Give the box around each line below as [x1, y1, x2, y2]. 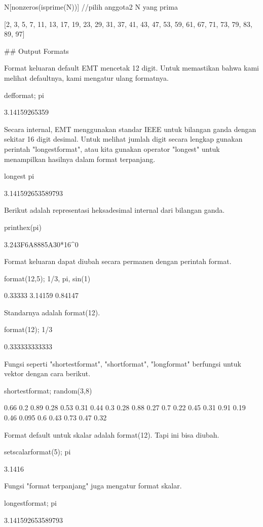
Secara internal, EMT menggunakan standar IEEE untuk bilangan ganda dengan [4, 123, 256, 134]
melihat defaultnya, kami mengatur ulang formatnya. [4, 72, 169, 83]
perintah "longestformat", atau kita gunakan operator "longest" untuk [4, 143, 220, 154]
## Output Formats [4, 45, 69, 56]
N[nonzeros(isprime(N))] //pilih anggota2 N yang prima [4, 2, 178, 12]
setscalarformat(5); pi [4, 446, 71, 457]
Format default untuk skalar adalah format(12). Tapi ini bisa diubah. [4, 429, 219, 440]
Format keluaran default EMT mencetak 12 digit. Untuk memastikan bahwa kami [4, 62, 259, 73]
